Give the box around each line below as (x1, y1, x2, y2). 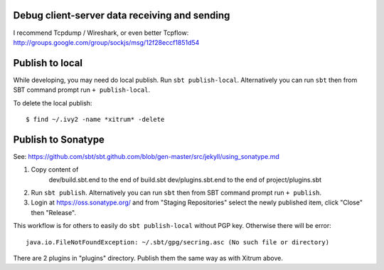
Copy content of (31, 165, 79, 174)
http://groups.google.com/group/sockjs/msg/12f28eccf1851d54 (13, 38, 200, 46)
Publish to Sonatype (13, 133, 105, 145)
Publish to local (13, 57, 83, 69)
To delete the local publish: (13, 98, 92, 107)
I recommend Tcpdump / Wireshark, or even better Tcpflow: (13, 28, 189, 37)
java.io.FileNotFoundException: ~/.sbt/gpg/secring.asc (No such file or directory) (26, 238, 330, 246)
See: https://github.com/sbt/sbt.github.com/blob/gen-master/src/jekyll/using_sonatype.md (13, 152, 280, 160)
